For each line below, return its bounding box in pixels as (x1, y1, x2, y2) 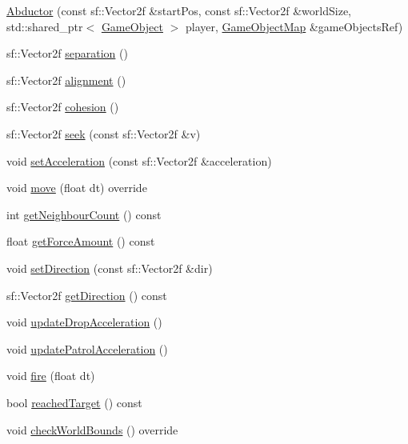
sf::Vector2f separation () (6, 45, 128, 62)
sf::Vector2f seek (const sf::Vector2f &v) (6, 125, 201, 142)
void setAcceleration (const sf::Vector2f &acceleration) (6, 152, 272, 169)
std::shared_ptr (6, 18, 83, 34)
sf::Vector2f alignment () (6, 71, 126, 88)
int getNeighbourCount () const (6, 206, 162, 222)
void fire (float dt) (6, 367, 95, 384)
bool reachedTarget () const (6, 394, 142, 410)
